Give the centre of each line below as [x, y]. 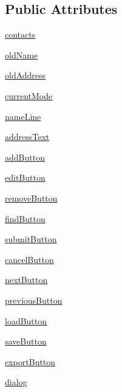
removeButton [31, 198]
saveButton [26, 341]
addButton [25, 157]
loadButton [26, 320]
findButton [25, 218]
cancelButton [29, 259]
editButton [25, 177]
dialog [16, 382]
